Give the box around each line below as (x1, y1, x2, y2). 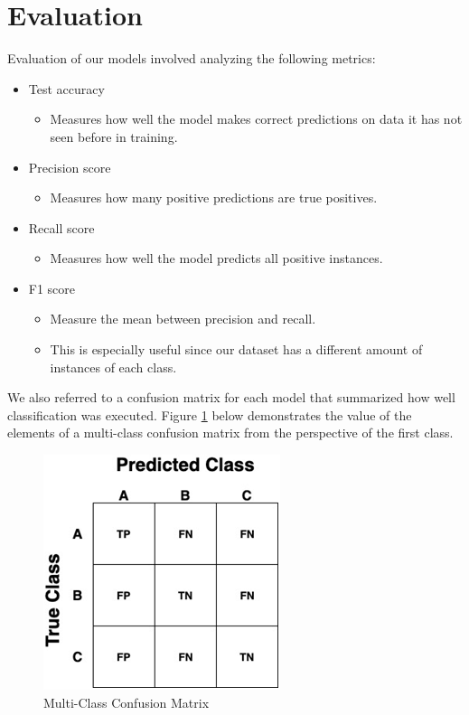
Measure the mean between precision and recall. (50, 309, 316, 328)
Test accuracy (28, 79, 105, 98)
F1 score (28, 278, 76, 297)
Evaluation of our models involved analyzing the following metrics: (7, 49, 376, 68)
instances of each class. (50, 357, 177, 376)
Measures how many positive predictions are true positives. (50, 188, 378, 207)
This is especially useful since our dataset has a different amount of (50, 340, 423, 359)
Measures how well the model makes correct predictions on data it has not (50, 109, 463, 128)
